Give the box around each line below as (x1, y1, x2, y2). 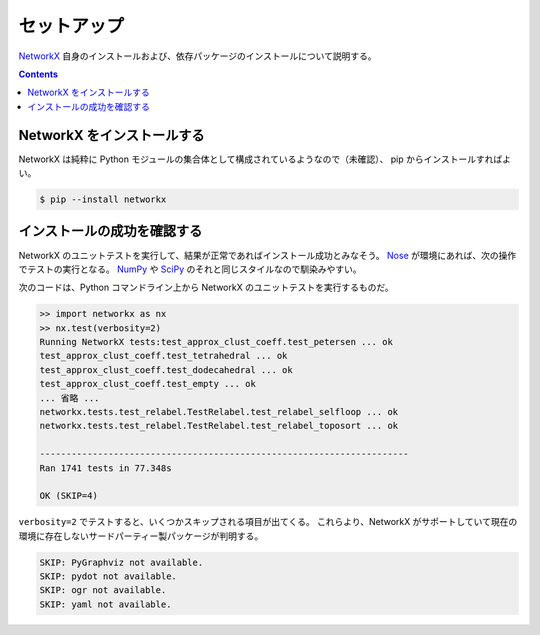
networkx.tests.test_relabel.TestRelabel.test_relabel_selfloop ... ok (39, 406, 399, 417)
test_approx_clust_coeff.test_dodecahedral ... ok (39, 364, 294, 375)
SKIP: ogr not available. (39, 585, 167, 596)
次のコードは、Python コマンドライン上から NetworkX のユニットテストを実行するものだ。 (18, 281, 394, 294)
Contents (18, 68, 59, 80)
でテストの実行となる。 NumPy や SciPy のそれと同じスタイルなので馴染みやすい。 (18, 263, 362, 275)
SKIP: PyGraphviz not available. (39, 556, 204, 568)
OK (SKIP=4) (39, 490, 99, 502)
